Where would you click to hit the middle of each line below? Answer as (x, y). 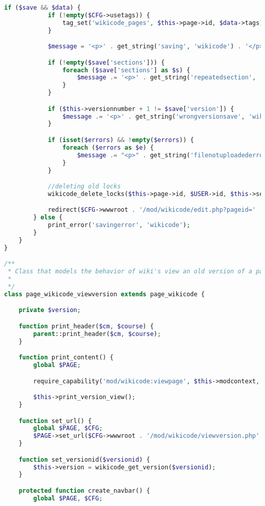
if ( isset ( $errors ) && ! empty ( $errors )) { (121, 140)
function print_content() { (66, 358)
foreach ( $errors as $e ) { (108, 147)
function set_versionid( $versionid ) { (84, 459)
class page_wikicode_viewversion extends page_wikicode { (104, 294)
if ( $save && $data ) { (43, 8)
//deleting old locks (84, 187)
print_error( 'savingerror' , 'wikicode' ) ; (119, 225)
